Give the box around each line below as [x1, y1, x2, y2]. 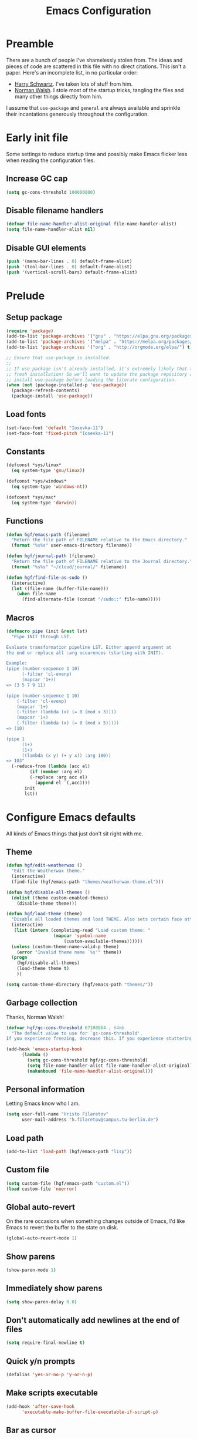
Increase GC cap [6, 174, 68, 184]
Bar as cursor [6, 1425, 56, 1435]
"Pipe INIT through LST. [11, 633, 72, 639]
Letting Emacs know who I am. [6, 1100, 80, 1107]
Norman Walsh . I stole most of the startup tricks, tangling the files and [14, 86, 184, 93]
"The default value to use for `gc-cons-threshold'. [11, 1030, 143, 1036]
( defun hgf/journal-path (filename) [6, 553, 96, 559]
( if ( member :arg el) [29, 769, 83, 775]
